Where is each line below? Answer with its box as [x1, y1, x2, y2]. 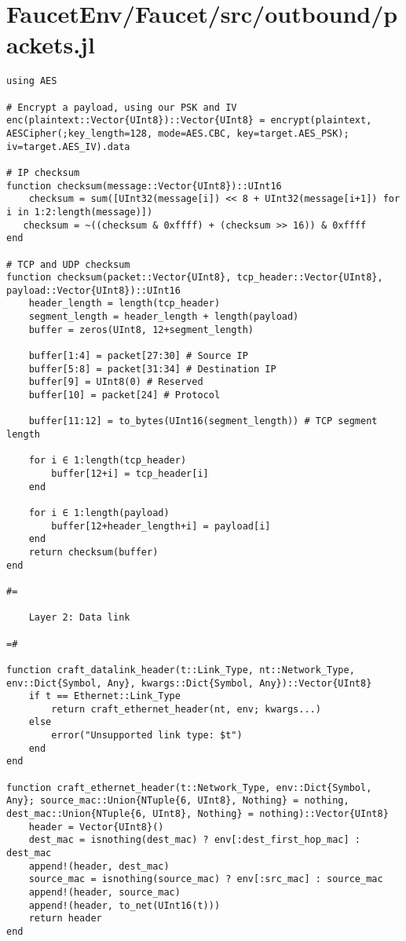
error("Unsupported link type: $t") [51, 730, 243, 741]
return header [28, 913, 102, 925]
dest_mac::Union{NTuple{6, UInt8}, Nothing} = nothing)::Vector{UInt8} [6, 808, 389, 820]
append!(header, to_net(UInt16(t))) [28, 899, 221, 911]
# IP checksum [6, 167, 80, 178]
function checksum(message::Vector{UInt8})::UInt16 [6, 180, 282, 192]
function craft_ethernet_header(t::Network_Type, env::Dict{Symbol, [6, 782, 372, 793]
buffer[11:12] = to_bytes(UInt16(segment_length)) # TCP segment [28, 416, 378, 427]
